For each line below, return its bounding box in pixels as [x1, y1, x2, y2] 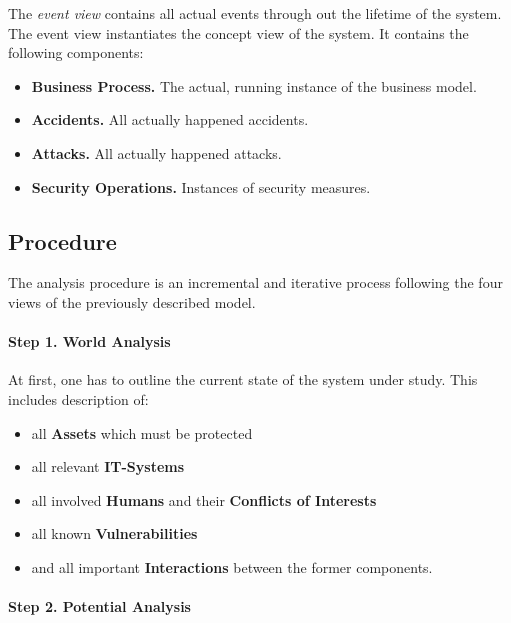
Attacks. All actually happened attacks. [31, 142, 282, 163]
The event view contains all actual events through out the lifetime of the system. [8, 3, 502, 23]
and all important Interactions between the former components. [31, 556, 433, 577]
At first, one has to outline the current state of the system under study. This [8, 369, 478, 390]
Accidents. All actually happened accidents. [31, 109, 309, 130]
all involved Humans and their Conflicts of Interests [31, 489, 377, 510]
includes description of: [8, 388, 149, 409]
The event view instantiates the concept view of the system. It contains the [8, 22, 469, 43]
